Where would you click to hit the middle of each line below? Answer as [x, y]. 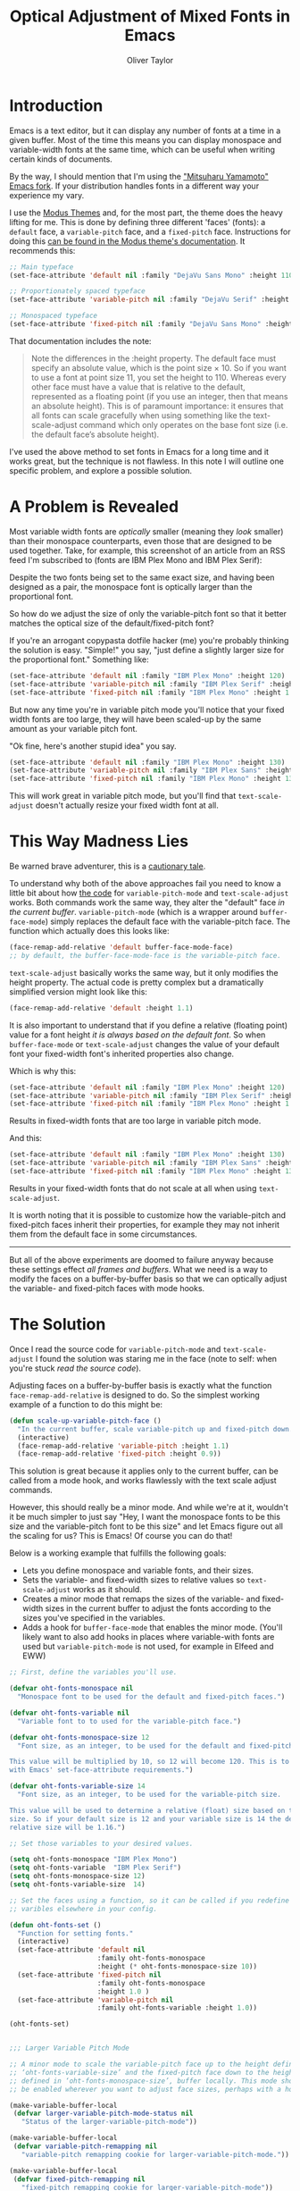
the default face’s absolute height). [95, 434]
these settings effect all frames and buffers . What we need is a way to [138, 1269]
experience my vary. [47, 195]
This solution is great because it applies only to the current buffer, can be [144, 1471]
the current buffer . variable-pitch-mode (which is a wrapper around [133, 912]
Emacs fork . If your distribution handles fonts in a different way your [134, 186]
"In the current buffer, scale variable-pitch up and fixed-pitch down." [157, 1429]
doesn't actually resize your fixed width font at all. [127, 805]
